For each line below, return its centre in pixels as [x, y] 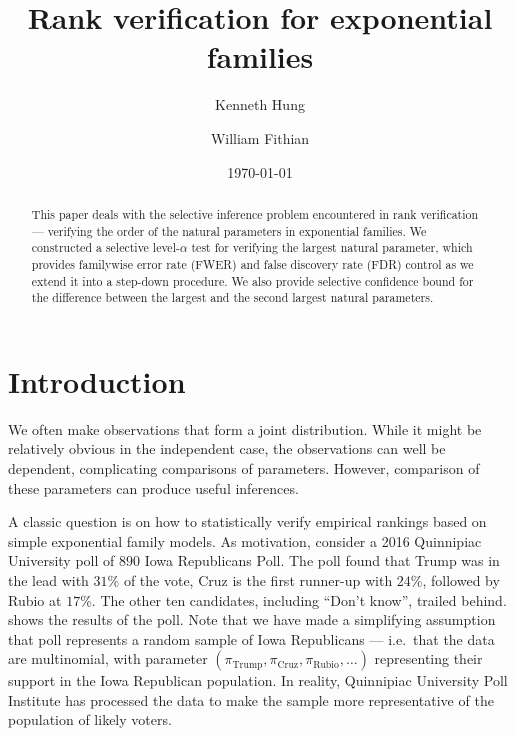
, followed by [461, 579]
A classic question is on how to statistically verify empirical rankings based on [247, 521]
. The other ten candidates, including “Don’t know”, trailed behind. [299, 599]
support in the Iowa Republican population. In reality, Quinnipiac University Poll [258, 680]
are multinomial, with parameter [108, 658]
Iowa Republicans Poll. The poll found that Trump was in [322, 560]
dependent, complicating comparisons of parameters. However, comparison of [244, 467]
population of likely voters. [90, 719]
